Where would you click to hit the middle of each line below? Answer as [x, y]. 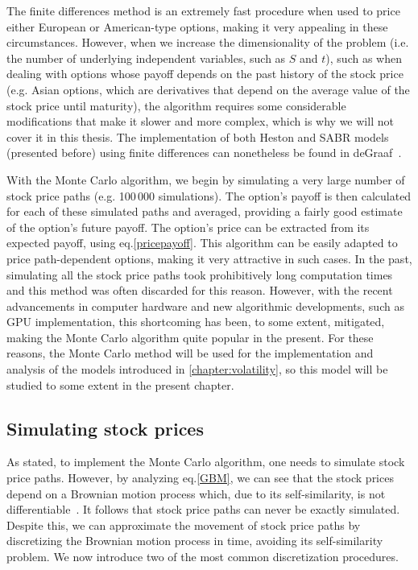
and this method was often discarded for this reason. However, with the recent [200, 290]
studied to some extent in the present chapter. [120, 384]
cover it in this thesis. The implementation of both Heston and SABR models [198, 136]
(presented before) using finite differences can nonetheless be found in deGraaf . [204, 153]
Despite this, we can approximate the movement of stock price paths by [184, 525]
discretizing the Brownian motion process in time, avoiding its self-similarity [195, 541]
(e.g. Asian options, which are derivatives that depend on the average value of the [208, 89]
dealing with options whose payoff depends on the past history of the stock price [205, 74]
